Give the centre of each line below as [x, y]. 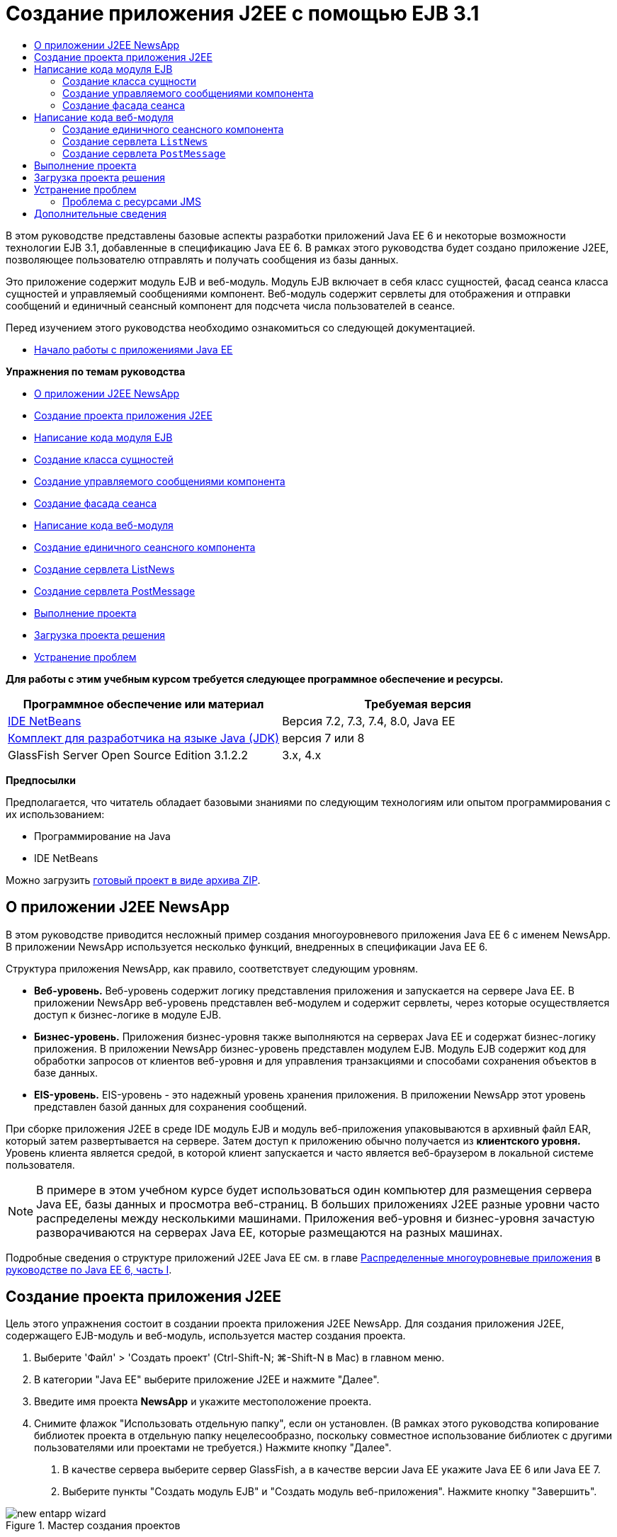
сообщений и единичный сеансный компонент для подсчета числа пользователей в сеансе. [231, 305]
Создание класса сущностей [104, 459]
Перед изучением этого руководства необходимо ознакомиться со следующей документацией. [240, 327]
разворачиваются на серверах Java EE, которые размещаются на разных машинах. [270, 1232]
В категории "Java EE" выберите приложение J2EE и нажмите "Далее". [207, 1380]
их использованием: [55, 814]
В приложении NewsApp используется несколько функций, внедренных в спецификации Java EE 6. [247, 946]
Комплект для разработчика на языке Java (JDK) [144, 738]
